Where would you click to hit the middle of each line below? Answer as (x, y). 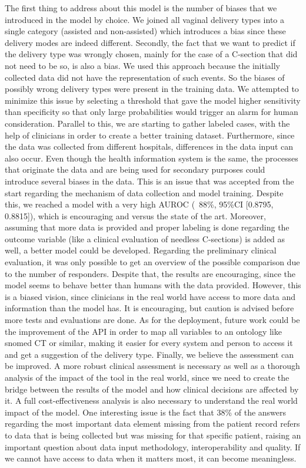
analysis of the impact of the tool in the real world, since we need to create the (147, 377)
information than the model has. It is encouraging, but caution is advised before (149, 308)
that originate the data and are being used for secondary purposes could (135, 169)
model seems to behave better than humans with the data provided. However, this (153, 285)
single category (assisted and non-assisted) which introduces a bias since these (145, 31)
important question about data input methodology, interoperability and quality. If (153, 446)
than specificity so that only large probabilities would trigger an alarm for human (152, 112)
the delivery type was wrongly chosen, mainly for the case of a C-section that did (151, 54)
